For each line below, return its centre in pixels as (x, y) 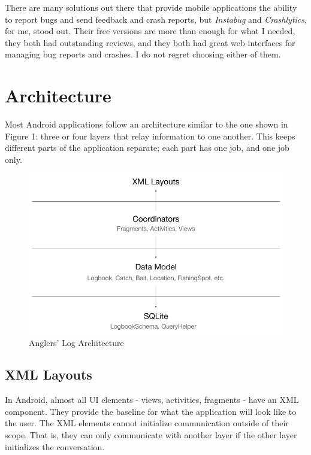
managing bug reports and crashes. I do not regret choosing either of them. (143, 54)
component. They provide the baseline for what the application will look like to (151, 411)
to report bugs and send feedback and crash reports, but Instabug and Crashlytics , (156, 19)
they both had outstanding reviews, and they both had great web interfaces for (150, 42)
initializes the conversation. (55, 446)
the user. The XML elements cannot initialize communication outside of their (147, 423)
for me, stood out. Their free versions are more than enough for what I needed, (150, 31)
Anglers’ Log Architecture (76, 342)
